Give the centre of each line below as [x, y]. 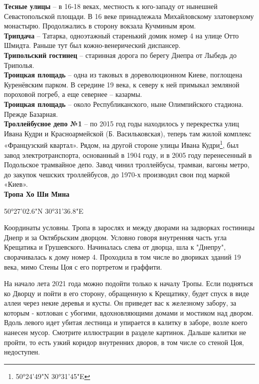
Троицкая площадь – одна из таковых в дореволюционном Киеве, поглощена [123, 75]
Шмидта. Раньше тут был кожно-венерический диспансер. [92, 45]
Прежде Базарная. [31, 114]
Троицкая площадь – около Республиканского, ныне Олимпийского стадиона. [124, 104]
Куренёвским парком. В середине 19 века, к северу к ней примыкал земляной [122, 84]
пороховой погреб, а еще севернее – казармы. [73, 94]
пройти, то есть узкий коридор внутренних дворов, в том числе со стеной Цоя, [124, 342]
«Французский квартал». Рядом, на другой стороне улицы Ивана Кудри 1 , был [122, 144]
